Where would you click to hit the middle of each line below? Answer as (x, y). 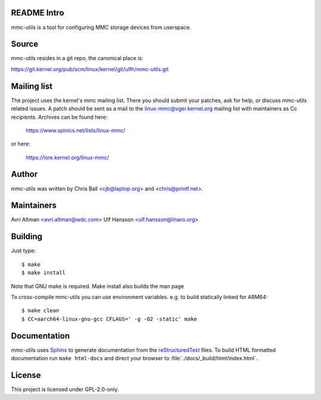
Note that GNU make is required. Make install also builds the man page (97, 286)
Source (25, 44)
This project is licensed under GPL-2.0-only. (65, 389)
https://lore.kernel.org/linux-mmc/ (67, 157)
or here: (21, 144)
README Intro (38, 13)
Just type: (23, 251)
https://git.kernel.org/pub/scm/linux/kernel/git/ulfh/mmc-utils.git (90, 69)
